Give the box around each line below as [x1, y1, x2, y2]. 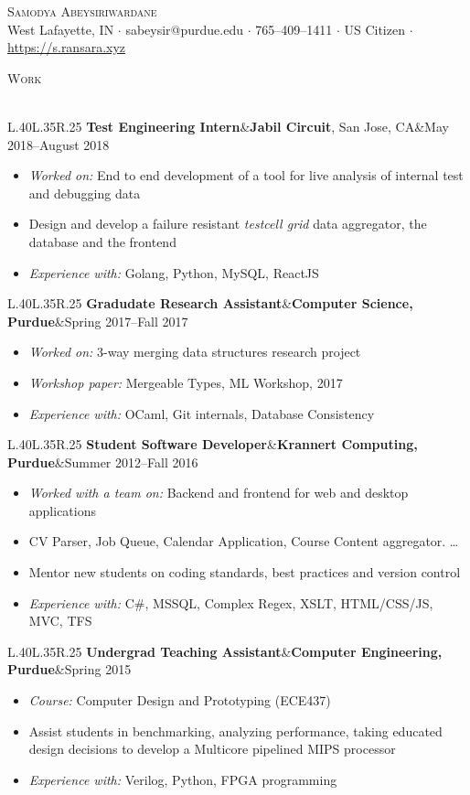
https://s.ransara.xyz [7, 38, 126, 57]
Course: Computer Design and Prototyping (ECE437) [28, 691, 331, 710]
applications [28, 500, 97, 520]
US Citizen [344, 19, 405, 38]
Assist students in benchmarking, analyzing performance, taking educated [28, 721, 443, 740]
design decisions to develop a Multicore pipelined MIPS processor [28, 739, 396, 758]
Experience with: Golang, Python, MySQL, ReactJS [28, 263, 319, 282]
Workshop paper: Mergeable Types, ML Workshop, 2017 [28, 372, 343, 392]
